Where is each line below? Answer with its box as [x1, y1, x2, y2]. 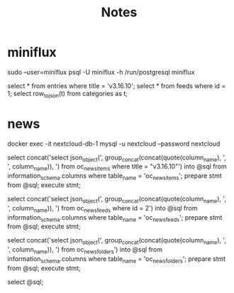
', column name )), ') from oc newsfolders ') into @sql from [7, 245, 163, 256]
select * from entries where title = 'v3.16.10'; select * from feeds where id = [7, 81, 226, 90]
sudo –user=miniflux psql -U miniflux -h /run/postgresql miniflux [7, 68, 195, 76]
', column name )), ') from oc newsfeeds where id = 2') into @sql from [7, 203, 198, 214]
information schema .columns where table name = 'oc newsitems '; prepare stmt [7, 171, 222, 182]
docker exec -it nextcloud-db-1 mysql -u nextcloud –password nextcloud [7, 139, 221, 148]
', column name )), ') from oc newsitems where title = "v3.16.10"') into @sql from [7, 162, 227, 173]
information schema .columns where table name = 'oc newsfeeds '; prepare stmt [7, 213, 223, 223]
